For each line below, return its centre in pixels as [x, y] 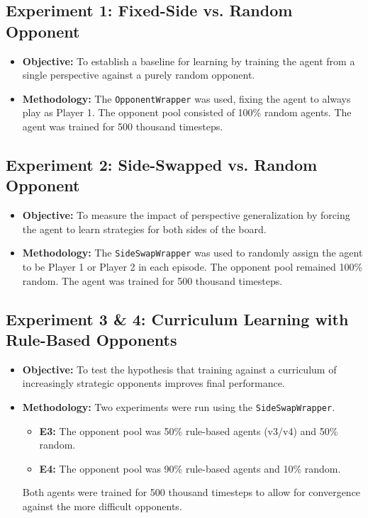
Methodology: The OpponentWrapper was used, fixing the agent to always [186, 98]
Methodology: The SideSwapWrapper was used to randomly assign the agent [193, 253]
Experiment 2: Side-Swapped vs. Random [162, 165]
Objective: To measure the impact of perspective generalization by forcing [186, 215]
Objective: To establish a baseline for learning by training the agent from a [189, 61]
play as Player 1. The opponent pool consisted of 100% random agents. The [187, 112]
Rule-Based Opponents [91, 340]
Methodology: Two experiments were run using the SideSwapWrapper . [179, 407]
